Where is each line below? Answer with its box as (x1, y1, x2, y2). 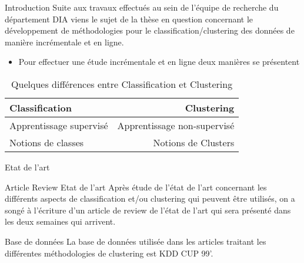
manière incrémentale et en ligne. (5, 35, 124, 48)
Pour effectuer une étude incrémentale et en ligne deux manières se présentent (18, 55, 300, 68)
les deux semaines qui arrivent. (5, 215, 116, 228)
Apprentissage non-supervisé (117, 118, 235, 132)
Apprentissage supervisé (9, 118, 108, 132)
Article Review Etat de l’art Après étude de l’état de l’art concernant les (5, 180, 267, 193)
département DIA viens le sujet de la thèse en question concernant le (5, 12, 253, 25)
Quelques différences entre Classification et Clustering (11, 77, 233, 91)
